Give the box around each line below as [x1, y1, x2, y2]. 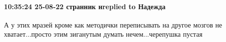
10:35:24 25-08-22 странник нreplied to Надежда [4, 1, 166, 11]
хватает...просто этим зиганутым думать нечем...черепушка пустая [4, 29, 202, 39]
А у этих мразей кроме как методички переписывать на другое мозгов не [4, 19, 222, 29]
